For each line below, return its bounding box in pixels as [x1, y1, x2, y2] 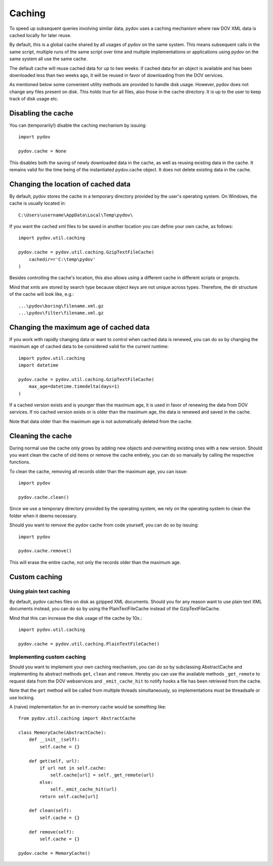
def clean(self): [28, 808, 72, 813]
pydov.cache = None [18, 148, 67, 154]
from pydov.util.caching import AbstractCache [18, 716, 136, 722]
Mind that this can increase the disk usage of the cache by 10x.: [9, 615, 143, 621]
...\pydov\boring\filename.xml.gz [18, 303, 104, 309]
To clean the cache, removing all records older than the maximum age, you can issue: [9, 468, 188, 474]
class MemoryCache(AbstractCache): [18, 730, 107, 736]
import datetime [18, 362, 59, 368]
